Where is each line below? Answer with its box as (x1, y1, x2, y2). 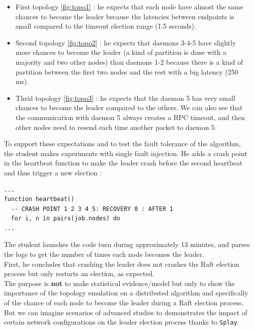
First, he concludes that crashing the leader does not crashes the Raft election (4, 258, 240, 269)
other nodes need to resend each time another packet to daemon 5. (15, 122, 217, 132)
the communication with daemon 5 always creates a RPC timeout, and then (15, 112, 245, 122)
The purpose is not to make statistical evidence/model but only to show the (4, 278, 235, 288)
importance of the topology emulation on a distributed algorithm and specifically (4, 288, 249, 298)
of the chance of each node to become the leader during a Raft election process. (4, 297, 244, 308)
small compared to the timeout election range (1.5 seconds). (15, 21, 196, 31)
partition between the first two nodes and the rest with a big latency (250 (15, 66, 238, 77)
